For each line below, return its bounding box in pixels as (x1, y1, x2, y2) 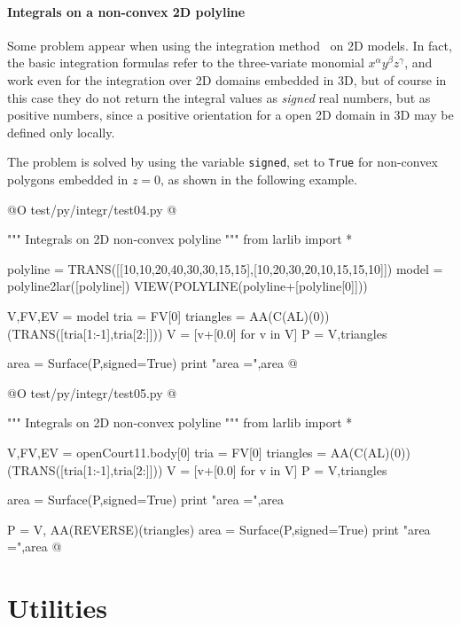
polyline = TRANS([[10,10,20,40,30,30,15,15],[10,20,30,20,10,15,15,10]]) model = (7, 259, 443, 277)
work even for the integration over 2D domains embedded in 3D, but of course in (7, 70, 447, 89)
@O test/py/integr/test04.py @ (7, 199, 177, 218)
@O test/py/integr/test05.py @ (7, 383, 177, 402)
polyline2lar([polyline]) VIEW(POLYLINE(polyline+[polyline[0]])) (7, 277, 368, 295)
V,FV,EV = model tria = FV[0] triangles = (7, 306, 246, 324)
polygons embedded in (7, 170, 129, 189)
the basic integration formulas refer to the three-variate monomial (7, 53, 364, 72)
